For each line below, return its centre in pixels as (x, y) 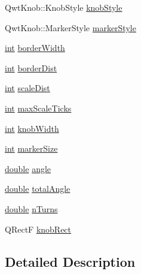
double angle (28, 168)
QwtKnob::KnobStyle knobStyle (64, 7)
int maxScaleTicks (38, 108)
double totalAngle (38, 189)
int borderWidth (35, 48)
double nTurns (31, 208)
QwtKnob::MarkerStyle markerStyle (70, 27)
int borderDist (31, 67)
